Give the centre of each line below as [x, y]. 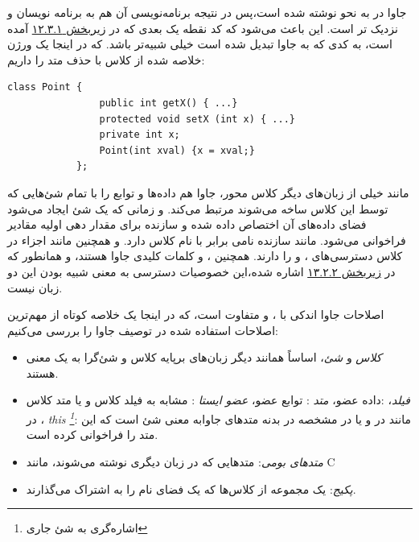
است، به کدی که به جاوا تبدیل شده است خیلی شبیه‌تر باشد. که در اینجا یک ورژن [200, 44]
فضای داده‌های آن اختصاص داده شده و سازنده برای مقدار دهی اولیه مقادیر [187, 224]
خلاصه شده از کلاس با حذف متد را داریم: [106, 59]
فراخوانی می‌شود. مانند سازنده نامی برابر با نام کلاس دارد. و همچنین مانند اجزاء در [207, 240]
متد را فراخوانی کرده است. [92, 434]
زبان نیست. [35, 287]
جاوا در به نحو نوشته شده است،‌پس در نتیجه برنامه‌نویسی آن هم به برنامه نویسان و [207, 12]
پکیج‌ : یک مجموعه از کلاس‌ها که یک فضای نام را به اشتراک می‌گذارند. [191, 488]
